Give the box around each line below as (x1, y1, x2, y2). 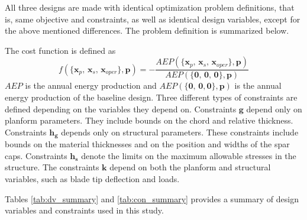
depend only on (246, 102, 302, 115)
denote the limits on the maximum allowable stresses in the (81, 149, 296, 161)
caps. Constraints (5, 149, 67, 161)
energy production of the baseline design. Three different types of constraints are (5, 91, 298, 103)
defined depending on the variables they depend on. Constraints (5, 102, 237, 115)
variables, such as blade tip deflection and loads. (5, 173, 180, 185)
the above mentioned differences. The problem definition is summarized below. (5, 24, 289, 37)
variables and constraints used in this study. (5, 204, 164, 216)
